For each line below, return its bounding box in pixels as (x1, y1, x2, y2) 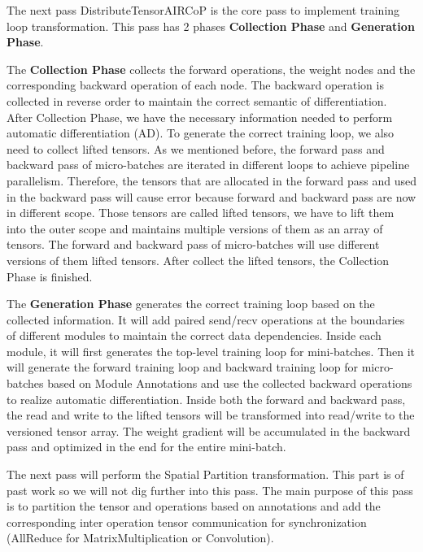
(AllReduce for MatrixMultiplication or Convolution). (7, 529, 274, 546)
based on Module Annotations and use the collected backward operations (47, 375, 412, 392)
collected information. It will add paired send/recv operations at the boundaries (7, 311, 405, 328)
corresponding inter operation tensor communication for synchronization (7, 513, 367, 530)
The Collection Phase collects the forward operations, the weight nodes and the (7, 60, 416, 77)
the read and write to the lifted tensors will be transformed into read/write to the (7, 406, 415, 424)
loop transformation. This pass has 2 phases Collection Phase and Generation (7, 17, 415, 34)
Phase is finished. (7, 267, 93, 285)
